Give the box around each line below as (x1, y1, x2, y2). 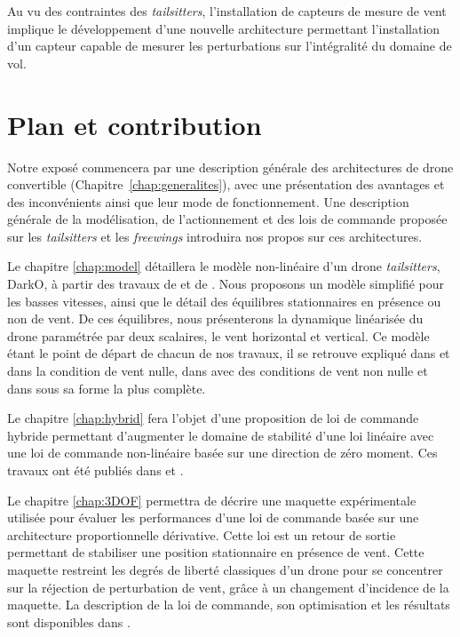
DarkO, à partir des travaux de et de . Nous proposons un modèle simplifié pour (7, 275, 445, 293)
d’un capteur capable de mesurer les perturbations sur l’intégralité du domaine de (7, 36, 452, 55)
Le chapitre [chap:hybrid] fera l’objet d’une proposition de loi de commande (7, 409, 419, 427)
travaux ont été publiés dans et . (7, 461, 184, 479)
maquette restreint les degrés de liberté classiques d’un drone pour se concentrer (7, 560, 443, 578)
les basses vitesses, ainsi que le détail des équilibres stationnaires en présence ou (7, 291, 441, 310)
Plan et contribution (7, 106, 262, 142)
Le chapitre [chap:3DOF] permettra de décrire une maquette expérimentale (7, 490, 416, 509)
